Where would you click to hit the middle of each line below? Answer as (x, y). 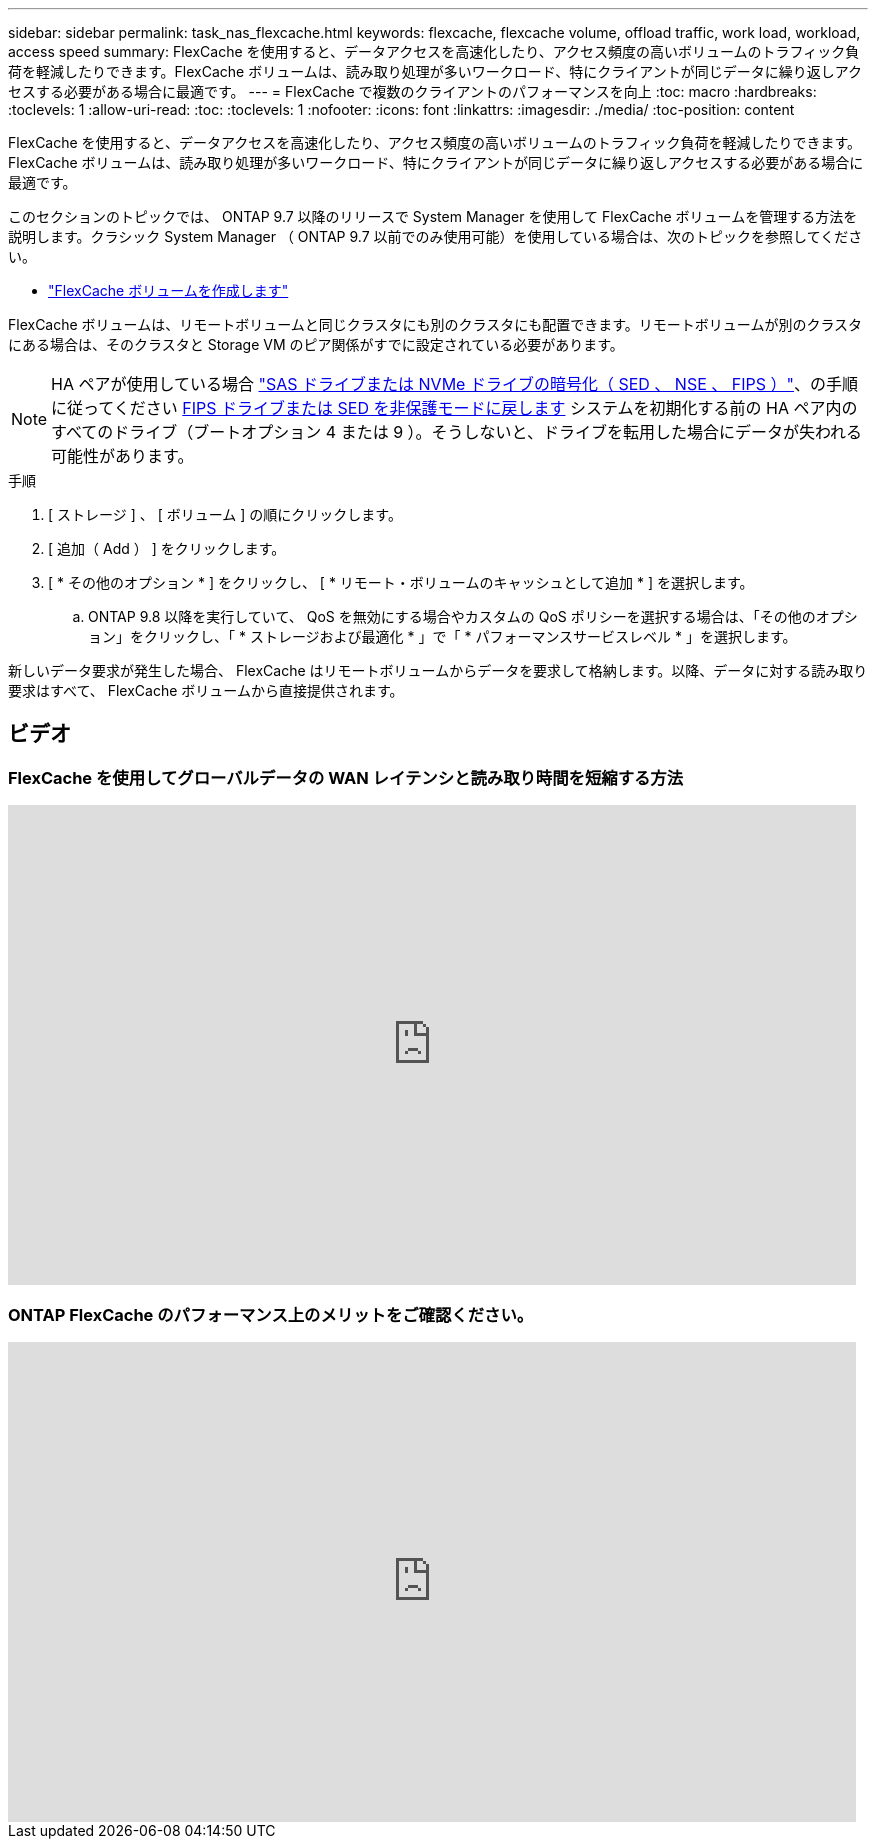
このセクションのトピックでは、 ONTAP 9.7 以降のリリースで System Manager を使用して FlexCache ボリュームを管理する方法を (433, 216)
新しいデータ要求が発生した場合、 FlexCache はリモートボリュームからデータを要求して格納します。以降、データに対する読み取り (438, 670)
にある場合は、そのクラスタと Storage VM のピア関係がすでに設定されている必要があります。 (316, 344)
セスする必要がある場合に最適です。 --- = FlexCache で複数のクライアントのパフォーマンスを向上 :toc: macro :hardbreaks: (412, 91)
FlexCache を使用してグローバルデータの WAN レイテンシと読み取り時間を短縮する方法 (346, 777)
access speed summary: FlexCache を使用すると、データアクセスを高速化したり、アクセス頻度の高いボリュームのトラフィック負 (434, 51)
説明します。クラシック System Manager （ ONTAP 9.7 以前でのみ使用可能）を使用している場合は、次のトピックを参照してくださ (435, 236)
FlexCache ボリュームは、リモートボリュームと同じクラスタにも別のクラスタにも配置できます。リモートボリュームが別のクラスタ (435, 324)
